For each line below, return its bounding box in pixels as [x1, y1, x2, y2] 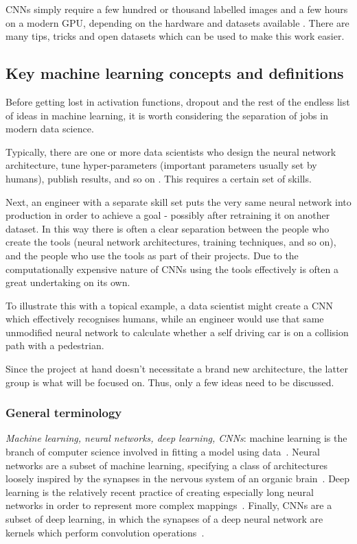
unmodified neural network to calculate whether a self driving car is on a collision [5, 324, 349, 339]
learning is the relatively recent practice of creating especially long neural [5, 484, 314, 499]
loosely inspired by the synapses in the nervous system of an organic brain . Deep [5, 471, 350, 486]
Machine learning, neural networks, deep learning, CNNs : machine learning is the [5, 431, 347, 445]
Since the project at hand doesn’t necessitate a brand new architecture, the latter [5, 362, 348, 376]
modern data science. [5, 121, 94, 136]
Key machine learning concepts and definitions [5, 62, 344, 84]
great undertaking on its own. [5, 275, 130, 289]
